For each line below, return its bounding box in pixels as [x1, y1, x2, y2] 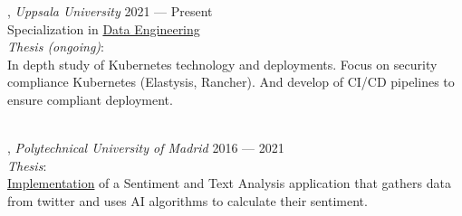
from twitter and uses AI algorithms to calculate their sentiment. [7, 191, 368, 210]
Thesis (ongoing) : [7, 37, 104, 56]
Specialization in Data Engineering [7, 19, 200, 38]
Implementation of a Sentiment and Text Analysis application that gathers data [7, 174, 451, 193]
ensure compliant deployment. [7, 89, 173, 108]
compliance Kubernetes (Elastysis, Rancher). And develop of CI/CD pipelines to [7, 72, 455, 91]
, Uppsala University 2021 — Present [7, 2, 213, 20]
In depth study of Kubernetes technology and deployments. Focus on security [7, 54, 438, 73]
